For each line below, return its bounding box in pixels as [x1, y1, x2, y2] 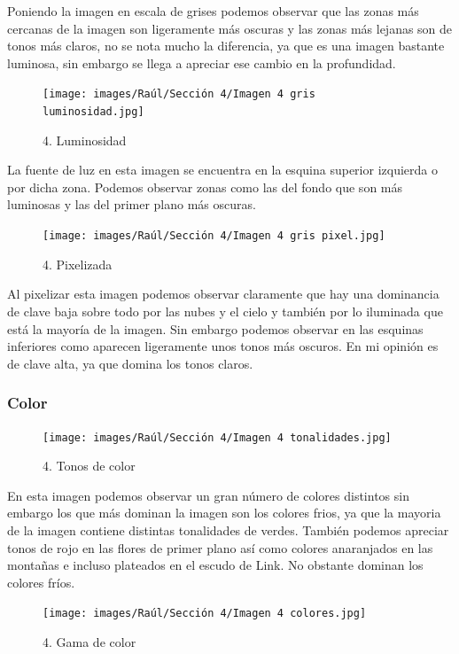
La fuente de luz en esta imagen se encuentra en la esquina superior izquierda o [7, 160, 438, 179]
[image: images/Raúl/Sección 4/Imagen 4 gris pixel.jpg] [43, 230, 385, 243]
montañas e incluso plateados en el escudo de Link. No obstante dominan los [7, 556, 424, 574]
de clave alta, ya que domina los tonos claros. [7, 354, 253, 372]
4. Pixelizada [43, 254, 113, 273]
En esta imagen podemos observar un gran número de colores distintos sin [7, 486, 409, 504]
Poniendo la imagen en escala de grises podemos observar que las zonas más [7, 2, 419, 19]
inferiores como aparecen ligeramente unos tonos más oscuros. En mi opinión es [7, 337, 439, 355]
